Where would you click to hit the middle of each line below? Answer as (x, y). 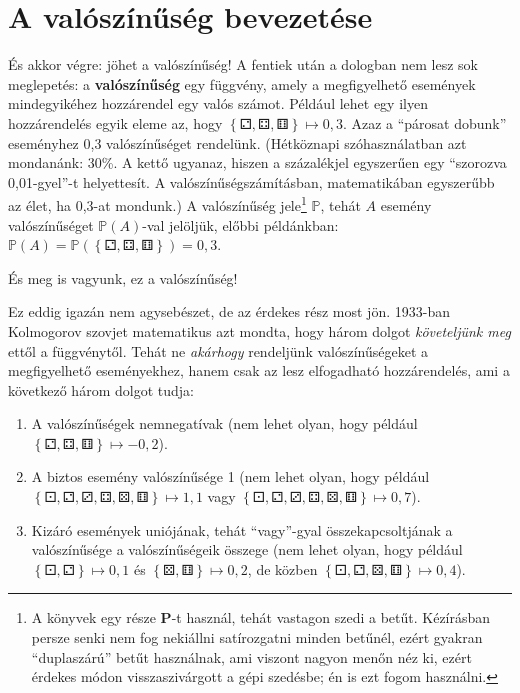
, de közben (282, 568)
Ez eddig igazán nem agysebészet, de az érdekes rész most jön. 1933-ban (229, 311)
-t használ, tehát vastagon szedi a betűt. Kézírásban (331, 617)
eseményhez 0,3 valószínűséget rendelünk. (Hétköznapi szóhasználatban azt (237, 142)
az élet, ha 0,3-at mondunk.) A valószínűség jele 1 (157, 203)
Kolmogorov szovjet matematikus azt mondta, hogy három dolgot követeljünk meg (259, 330)
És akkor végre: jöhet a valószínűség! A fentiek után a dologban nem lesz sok (243, 64)
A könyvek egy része (93, 617)
